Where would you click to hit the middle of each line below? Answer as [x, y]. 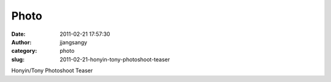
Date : [18, 34]
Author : [21, 42]
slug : [18, 59]
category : [24, 51]
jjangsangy [74, 42]
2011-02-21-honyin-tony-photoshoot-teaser [115, 59]
